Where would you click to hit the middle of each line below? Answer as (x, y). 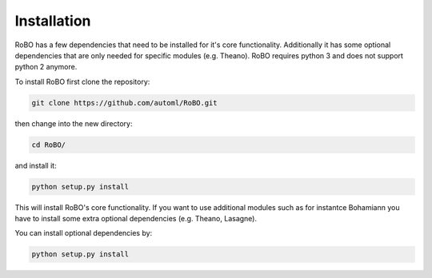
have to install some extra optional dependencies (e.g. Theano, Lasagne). (136, 219)
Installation (53, 21)
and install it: (36, 165)
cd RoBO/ (49, 145)
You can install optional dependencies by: (84, 233)
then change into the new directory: (74, 123)
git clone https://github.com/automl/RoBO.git (124, 103)
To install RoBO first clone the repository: (82, 81)
